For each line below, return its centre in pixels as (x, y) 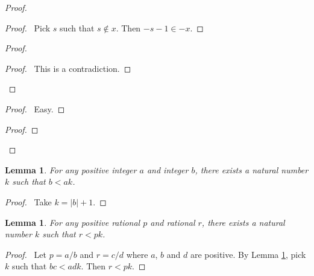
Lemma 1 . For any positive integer (71, 169)
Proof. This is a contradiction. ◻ (68, 68)
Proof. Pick (28, 27)
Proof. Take (28, 201)
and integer (168, 169)
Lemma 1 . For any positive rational (73, 222)
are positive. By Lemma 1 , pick (248, 254)
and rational (173, 222)
